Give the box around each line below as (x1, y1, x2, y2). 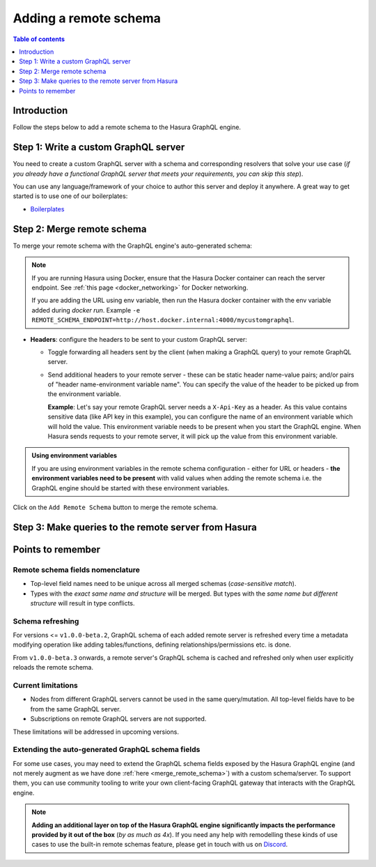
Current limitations (13, 681, 78, 691)
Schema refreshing (13, 616, 79, 626)
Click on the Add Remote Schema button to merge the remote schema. (13, 503, 219, 511)
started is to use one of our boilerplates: (13, 192, 128, 200)
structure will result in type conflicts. (30, 598, 135, 607)
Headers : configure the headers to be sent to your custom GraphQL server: (30, 335, 247, 343)
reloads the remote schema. (13, 663, 94, 672)
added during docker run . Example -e (31, 306, 141, 314)
